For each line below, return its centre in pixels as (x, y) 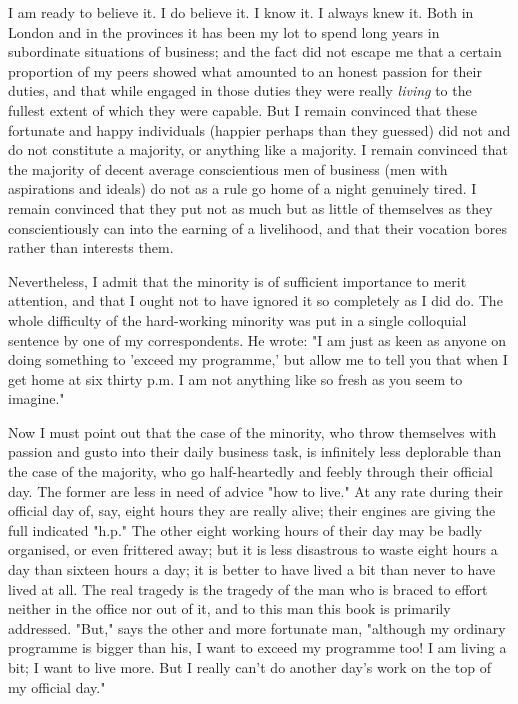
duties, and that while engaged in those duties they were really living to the (240, 90)
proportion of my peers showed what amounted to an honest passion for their (245, 70)
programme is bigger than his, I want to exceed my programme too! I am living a (257, 647)
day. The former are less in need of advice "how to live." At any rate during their (256, 490)
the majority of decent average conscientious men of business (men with (228, 168)
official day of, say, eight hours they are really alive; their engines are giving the (252, 510)
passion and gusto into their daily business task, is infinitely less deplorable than (255, 451)
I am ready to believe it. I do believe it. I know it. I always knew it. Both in (241, 12)
